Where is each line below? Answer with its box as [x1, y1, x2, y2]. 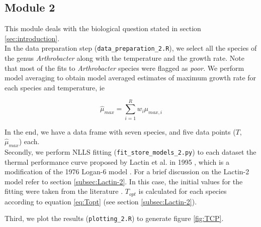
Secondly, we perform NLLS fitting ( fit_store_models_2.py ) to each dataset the [5, 146, 256, 157]
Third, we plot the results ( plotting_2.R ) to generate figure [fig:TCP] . [5, 213, 224, 223]
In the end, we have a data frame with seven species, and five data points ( [5, 126, 236, 137]
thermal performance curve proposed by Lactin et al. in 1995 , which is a [5, 156, 229, 167]
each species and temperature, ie [5, 82, 105, 92]
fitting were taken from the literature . [5, 186, 123, 196]
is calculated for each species [138, 186, 227, 196]
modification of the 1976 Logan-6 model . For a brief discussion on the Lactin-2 [5, 166, 249, 177]
